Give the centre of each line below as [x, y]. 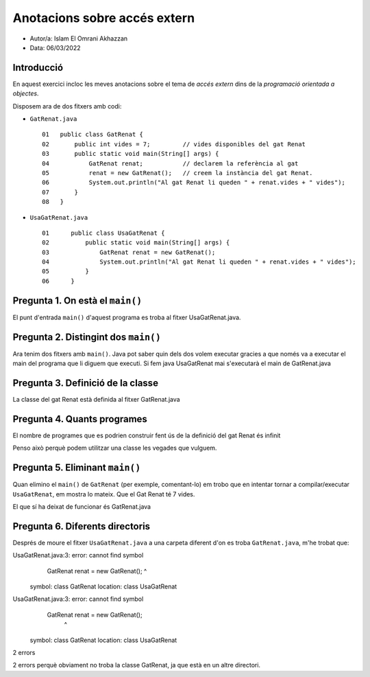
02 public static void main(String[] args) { [136, 243]
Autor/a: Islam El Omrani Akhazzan [79, 38]
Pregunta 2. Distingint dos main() [87, 337]
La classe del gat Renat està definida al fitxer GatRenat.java [97, 399]
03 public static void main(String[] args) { [131, 154]
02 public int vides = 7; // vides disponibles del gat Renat [174, 144]
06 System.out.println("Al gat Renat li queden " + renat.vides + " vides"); [194, 183]
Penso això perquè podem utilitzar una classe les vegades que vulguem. [115, 448]
